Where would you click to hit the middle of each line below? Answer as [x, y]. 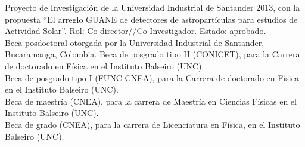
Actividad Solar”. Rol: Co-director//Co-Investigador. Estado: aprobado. [136, 31]
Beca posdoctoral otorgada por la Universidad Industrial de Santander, [135, 42]
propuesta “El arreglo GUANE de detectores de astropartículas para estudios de [151, 19]
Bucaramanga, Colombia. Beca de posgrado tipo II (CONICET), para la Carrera [152, 54]
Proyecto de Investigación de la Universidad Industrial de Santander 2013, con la [152, 7]
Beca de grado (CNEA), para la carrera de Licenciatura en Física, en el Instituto [152, 124]
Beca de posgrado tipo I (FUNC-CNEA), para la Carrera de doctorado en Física [152, 77]
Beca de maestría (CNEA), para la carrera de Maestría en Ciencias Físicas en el [151, 101]
